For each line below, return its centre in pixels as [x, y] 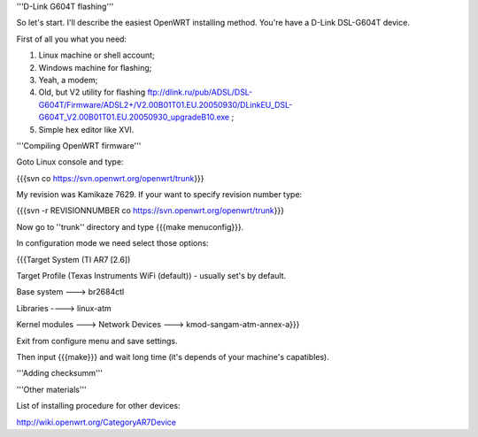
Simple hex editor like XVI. [86, 129]
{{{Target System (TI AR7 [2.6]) [73, 259]
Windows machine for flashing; [95, 67]
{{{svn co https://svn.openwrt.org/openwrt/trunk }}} [110, 178]
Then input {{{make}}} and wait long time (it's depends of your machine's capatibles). [173, 356]
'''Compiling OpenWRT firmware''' [79, 145]
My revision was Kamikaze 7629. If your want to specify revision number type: [159, 195]
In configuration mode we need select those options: [112, 243]
